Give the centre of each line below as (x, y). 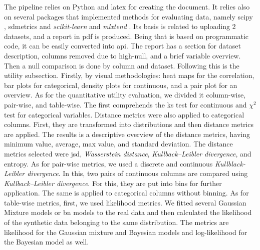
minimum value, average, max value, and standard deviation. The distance (118, 144)
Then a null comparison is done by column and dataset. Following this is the (122, 65)
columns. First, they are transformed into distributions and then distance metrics (129, 124)
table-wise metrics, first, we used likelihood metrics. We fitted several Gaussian (125, 202)
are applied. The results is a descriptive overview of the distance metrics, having (127, 134)
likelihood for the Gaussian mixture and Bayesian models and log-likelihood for (126, 232)
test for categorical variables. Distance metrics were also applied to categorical (124, 114)
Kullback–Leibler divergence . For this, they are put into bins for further (113, 183)
